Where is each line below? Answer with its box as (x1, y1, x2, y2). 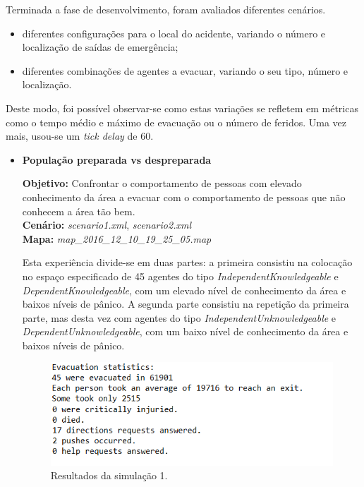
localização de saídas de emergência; (22, 40, 178, 54)
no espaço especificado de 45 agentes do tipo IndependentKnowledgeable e (22, 268, 339, 283)
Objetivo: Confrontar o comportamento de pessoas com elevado (22, 176, 302, 191)
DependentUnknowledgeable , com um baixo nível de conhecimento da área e (22, 324, 348, 339)
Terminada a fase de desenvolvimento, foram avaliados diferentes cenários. (6, 2, 326, 16)
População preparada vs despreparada (22, 152, 212, 167)
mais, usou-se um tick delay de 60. (6, 128, 154, 143)
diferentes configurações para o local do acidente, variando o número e (22, 25, 326, 40)
